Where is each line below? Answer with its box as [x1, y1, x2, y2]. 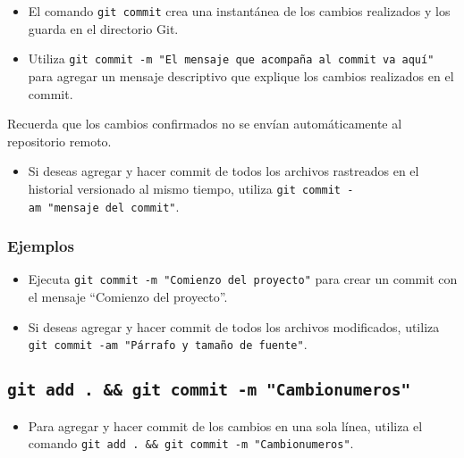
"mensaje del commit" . [47, 196, 180, 215]
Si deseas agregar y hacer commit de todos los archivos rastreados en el [28, 162, 419, 180]
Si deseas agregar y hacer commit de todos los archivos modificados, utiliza [28, 317, 440, 336]
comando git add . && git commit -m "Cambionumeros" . [28, 434, 354, 453]
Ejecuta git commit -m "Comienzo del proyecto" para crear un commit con [28, 270, 458, 288]
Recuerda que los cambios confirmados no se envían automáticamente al [7, 114, 402, 133]
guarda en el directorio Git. [28, 19, 179, 37]
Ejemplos [7, 235, 74, 257]
